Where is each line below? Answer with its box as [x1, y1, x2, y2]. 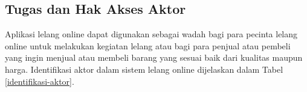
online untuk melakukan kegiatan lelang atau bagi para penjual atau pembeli [5, 39, 291, 52]
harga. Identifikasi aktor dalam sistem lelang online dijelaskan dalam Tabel [5, 63, 283, 75]
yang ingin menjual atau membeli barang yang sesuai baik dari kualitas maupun [5, 51, 303, 64]
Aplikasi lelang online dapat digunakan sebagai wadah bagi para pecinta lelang [5, 28, 298, 40]
